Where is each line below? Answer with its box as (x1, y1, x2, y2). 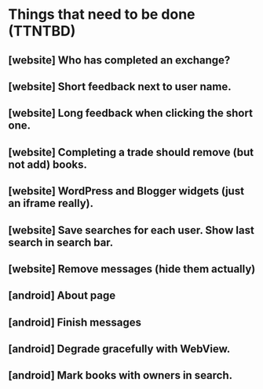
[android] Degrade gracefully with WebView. (8, 343, 231, 356)
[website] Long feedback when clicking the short (8, 107, 254, 120)
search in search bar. (8, 235, 114, 249)
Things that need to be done (8, 5, 195, 24)
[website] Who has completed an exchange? (8, 53, 231, 67)
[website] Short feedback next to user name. (8, 80, 232, 93)
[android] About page (8, 289, 116, 303)
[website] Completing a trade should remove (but (8, 145, 254, 158)
